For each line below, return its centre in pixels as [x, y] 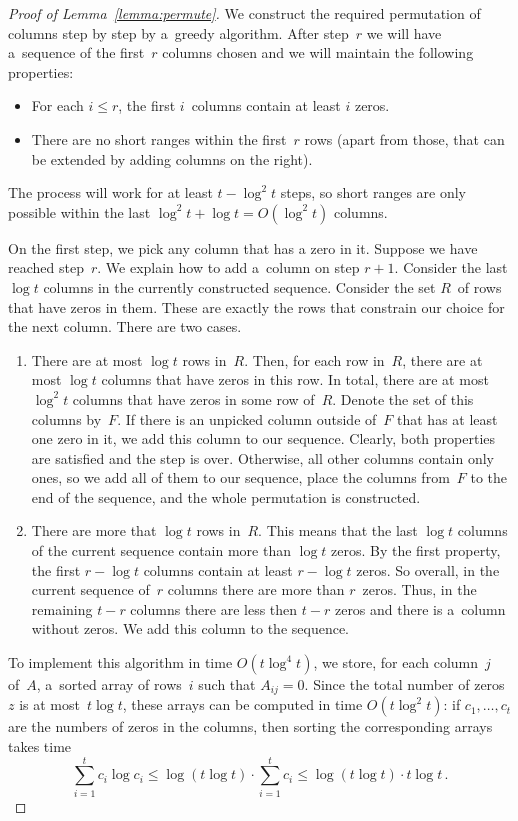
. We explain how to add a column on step [228, 267]
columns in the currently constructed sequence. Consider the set [239, 286]
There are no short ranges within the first [159, 138]
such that [227, 684]
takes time [40, 746]
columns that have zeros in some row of [193, 398]
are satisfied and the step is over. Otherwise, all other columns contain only [263, 457]
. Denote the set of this [403, 398]
